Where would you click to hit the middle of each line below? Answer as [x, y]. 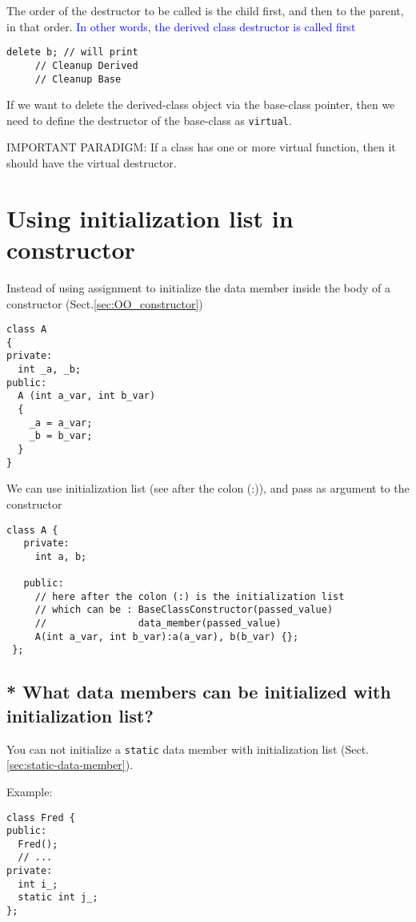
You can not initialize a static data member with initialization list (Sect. [188, 749]
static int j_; [58, 898]
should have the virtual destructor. [92, 163]
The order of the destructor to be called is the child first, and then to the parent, [205, 10]
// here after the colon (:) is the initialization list [190, 596]
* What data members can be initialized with [199, 692]
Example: [30, 791]
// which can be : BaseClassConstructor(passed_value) [184, 610]
